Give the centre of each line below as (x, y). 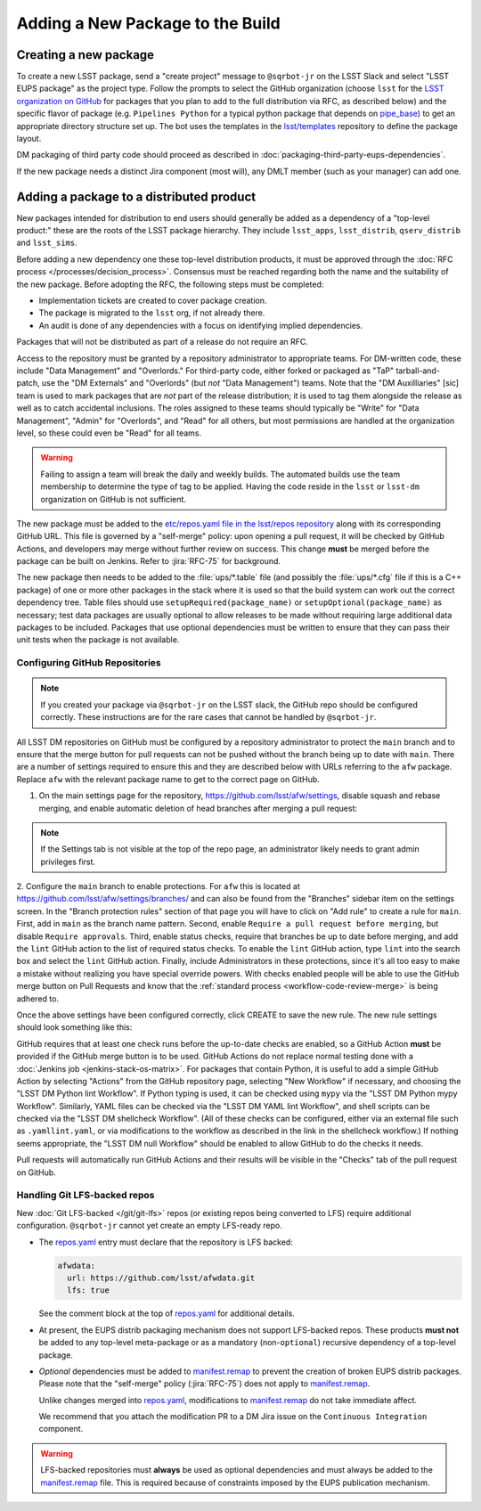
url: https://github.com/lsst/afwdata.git (161, 1278)
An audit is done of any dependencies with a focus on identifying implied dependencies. (201, 325)
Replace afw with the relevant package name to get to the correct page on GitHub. (168, 779)
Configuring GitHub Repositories (89, 663)
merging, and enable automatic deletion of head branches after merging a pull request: (198, 808)
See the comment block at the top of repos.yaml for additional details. (167, 1313)
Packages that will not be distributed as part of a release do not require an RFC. (163, 342)
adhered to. (38, 999)
